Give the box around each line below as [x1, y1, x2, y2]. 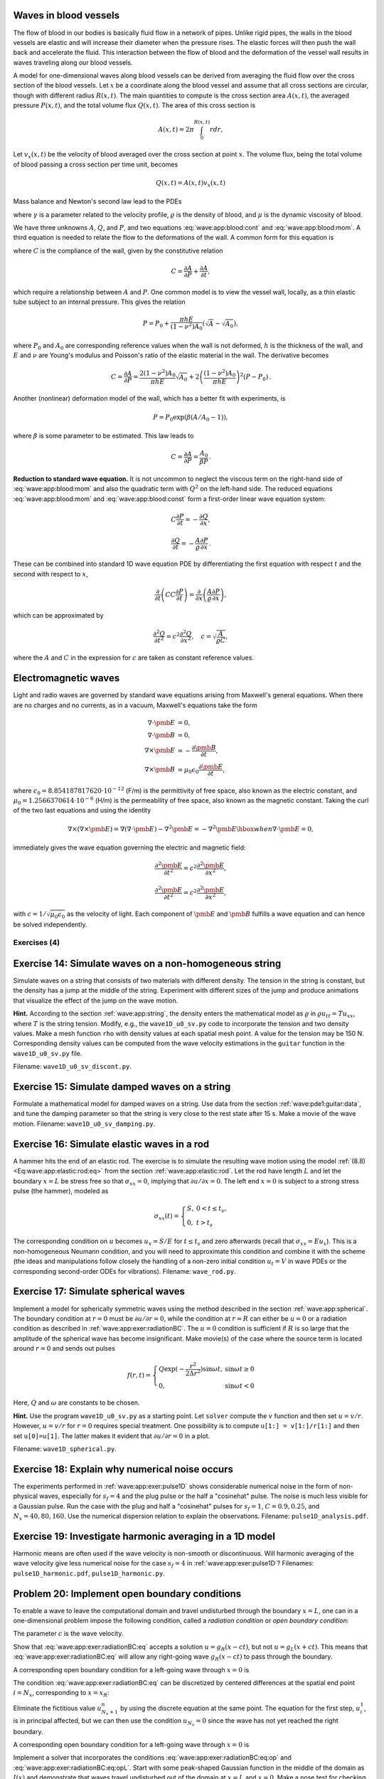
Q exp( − [159, 1365, 185, 1373]
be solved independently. [13, 920, 87, 929]
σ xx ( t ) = [154, 1212, 179, 1222]
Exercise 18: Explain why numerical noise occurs [13, 1463, 234, 1475]
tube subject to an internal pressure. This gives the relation [13, 297, 186, 306]
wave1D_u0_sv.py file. [13, 1049, 82, 1057]
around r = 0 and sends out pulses [13, 1344, 115, 1353]
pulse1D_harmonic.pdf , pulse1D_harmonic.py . [13, 1569, 165, 1578]
